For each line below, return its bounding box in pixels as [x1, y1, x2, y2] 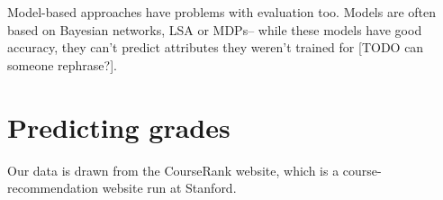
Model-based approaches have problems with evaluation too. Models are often [7, 3, 437, 21]
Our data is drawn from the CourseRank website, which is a [7, 160, 339, 179]
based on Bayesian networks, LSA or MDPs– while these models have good [7, 20, 422, 39]
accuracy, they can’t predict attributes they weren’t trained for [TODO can [7, 38, 424, 57]
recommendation [7, 178, 99, 197]
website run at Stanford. [102, 178, 237, 197]
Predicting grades [7, 108, 231, 145]
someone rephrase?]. [7, 55, 117, 74]
